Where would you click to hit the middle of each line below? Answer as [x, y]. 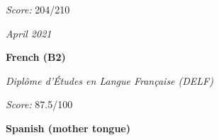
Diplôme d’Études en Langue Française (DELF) [109, 80]
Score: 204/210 [38, 9]
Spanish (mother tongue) [68, 128]
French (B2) [36, 57]
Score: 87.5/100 [39, 104]
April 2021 [29, 33]
